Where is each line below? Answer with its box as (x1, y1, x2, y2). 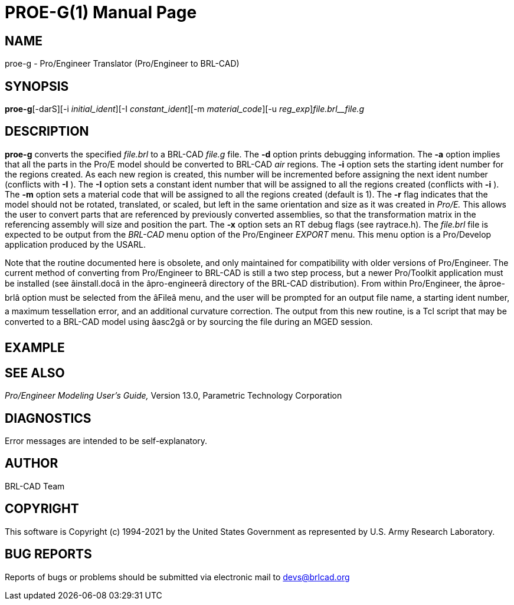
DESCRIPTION (5, 124, 89, 139)
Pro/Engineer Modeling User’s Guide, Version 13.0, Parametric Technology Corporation (5, 390, 342, 401)
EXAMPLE (5, 340, 65, 356)
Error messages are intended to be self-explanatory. (5, 435, 208, 446)
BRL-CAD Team (5, 481, 65, 491)
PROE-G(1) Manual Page (5, 2, 197, 22)
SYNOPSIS (5, 78, 69, 94)
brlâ (5, 292, 20, 302)
